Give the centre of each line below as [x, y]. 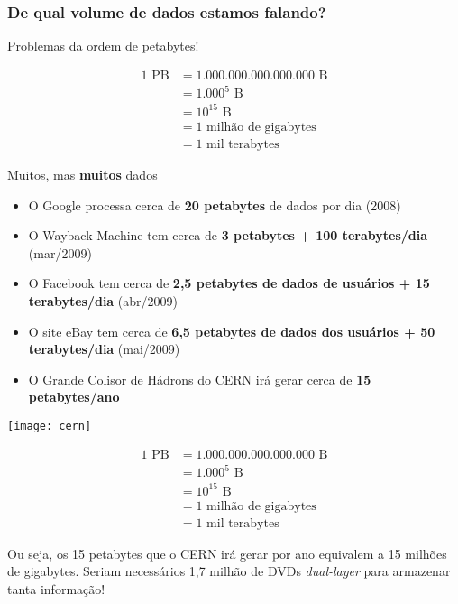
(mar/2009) [60, 252]
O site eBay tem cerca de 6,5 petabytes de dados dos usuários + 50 [232, 331]
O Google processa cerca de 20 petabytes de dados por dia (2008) [215, 204]
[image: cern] [50, 426]
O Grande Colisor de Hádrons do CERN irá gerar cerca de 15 [200, 379]
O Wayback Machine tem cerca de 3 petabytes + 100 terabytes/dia [228, 235]
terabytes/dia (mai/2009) [104, 349]
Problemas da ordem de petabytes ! [103, 46]
